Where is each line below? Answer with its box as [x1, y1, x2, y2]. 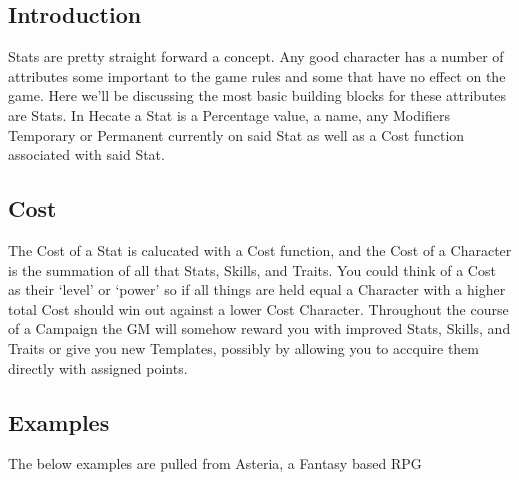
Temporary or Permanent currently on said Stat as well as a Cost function [8, 124, 465, 145]
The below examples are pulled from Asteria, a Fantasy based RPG [8, 453, 422, 474]
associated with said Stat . [8, 144, 165, 165]
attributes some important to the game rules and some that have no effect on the [8, 65, 506, 86]
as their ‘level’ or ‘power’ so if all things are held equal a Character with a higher [8, 279, 506, 300]
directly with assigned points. [8, 357, 188, 378]
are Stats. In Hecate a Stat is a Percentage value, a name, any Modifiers [8, 104, 450, 125]
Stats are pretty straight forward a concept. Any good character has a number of [8, 46, 504, 67]
